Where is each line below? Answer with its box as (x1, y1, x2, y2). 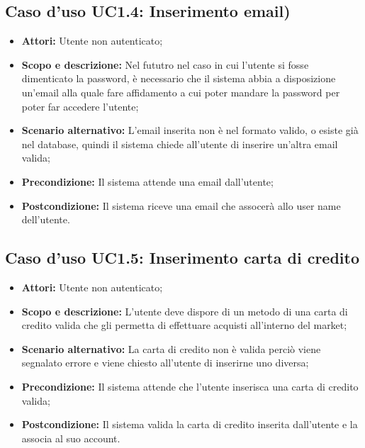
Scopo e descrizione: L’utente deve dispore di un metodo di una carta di (21, 303, 348, 318)
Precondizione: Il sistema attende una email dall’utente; (21, 174, 274, 189)
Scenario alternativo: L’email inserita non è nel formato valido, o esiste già (21, 123, 359, 138)
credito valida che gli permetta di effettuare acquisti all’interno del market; (21, 318, 347, 332)
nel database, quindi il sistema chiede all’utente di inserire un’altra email (21, 136, 338, 151)
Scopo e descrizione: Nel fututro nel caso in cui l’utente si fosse (21, 57, 309, 72)
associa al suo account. (21, 430, 120, 445)
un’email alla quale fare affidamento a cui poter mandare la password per (21, 84, 340, 99)
